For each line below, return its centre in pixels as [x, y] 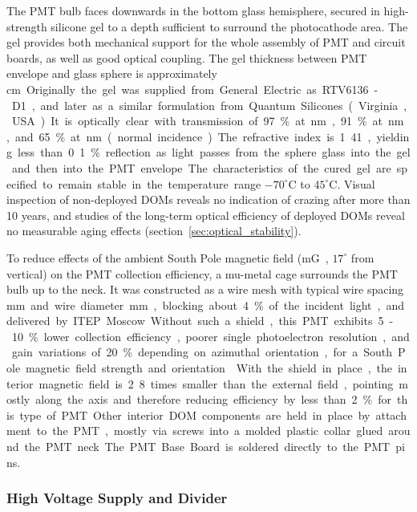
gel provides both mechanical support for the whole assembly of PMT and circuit [206, 42]
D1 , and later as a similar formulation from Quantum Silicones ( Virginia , [209, 105]
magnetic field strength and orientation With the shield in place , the [209, 368]
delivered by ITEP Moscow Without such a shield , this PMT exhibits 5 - [200, 321]
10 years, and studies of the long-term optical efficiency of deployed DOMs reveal [206, 215]
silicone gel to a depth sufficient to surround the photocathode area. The [229, 26]
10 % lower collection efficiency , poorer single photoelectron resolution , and [211, 336]
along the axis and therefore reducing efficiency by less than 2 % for [214, 399]
